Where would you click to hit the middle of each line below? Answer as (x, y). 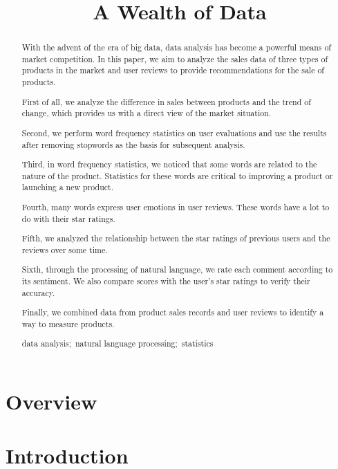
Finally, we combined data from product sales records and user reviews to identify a (173, 312)
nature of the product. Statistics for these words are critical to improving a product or (177, 175)
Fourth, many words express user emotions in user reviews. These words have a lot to (176, 206)
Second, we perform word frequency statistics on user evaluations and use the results (174, 132)
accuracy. (38, 292)
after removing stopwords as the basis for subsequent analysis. (133, 144)
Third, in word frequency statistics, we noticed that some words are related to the (169, 164)
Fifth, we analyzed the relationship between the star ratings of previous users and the (176, 238)
